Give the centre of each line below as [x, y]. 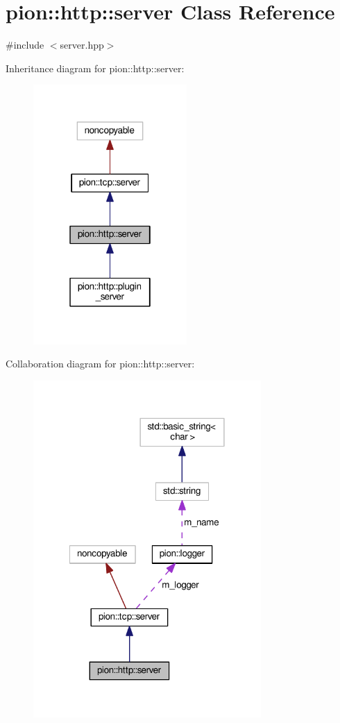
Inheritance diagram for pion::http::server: [95, 68]
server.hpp [82, 45]
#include [25, 45]
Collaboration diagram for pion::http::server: [100, 364]
